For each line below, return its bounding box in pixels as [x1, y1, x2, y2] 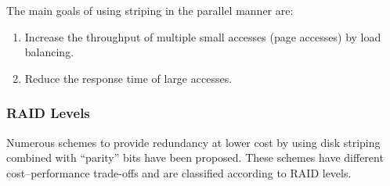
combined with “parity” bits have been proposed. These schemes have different [6, 149, 384, 166]
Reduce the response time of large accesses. [24, 70, 233, 86]
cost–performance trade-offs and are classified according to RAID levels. [6, 164, 352, 181]
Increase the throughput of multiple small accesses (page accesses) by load [24, 28, 381, 45]
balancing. [24, 44, 74, 60]
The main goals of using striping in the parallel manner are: [6, 2, 294, 18]
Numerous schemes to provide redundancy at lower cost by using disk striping [6, 134, 381, 150]
